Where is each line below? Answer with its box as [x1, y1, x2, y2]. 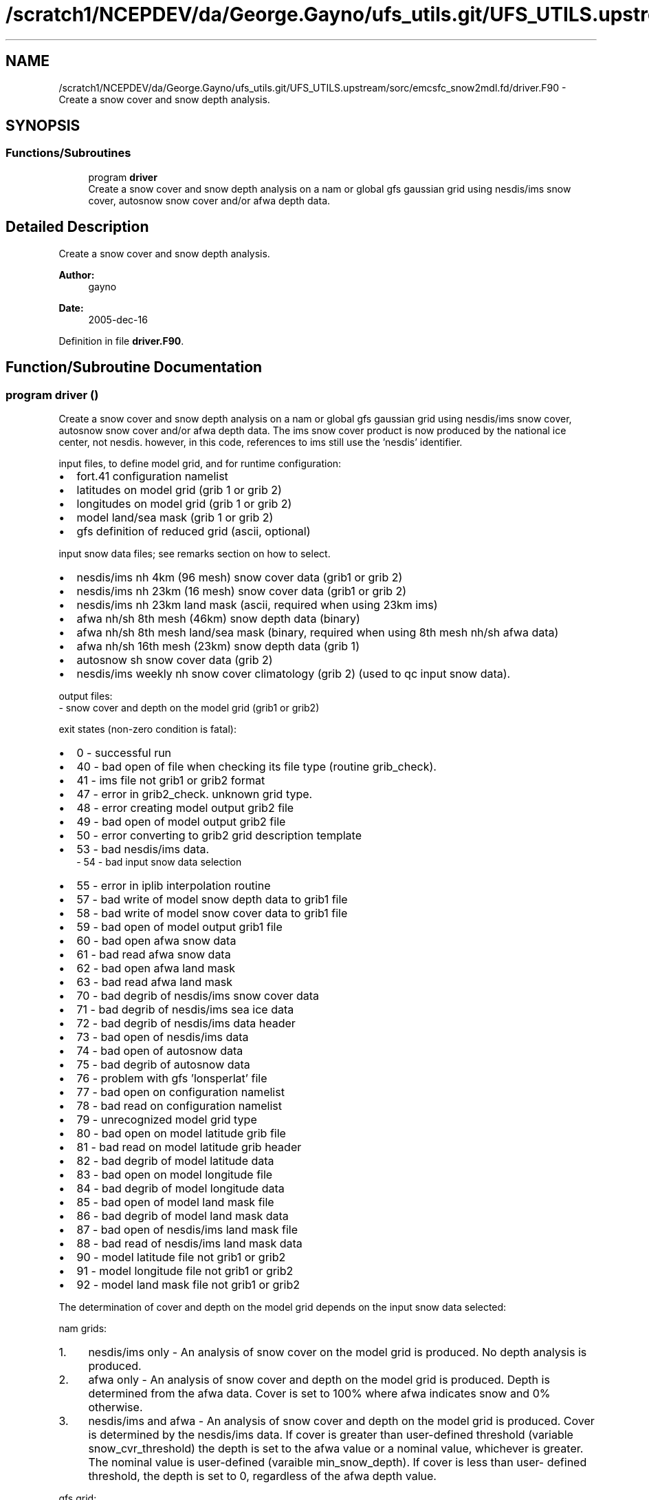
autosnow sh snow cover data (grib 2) [76, 652, 273, 667]
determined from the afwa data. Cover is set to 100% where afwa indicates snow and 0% [88, 1386, 551, 1400]
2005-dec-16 [88, 313, 148, 325]
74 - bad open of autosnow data [76, 1043, 243, 1058]
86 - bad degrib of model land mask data [76, 1208, 289, 1223]
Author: [58, 268, 95, 281]
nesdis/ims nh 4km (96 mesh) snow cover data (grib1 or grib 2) [76, 570, 403, 584]
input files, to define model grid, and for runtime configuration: [58, 457, 342, 469]
